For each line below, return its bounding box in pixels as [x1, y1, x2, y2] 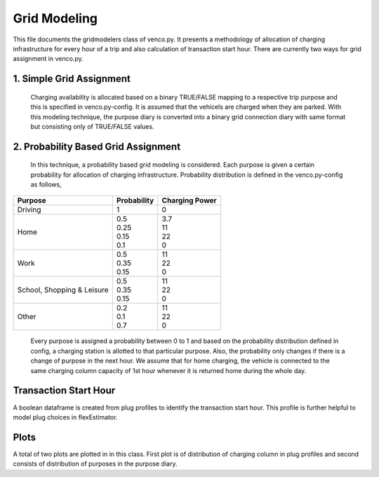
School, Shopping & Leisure [17, 285, 109, 295]
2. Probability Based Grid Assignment [13, 140, 181, 152]
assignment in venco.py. [13, 55, 84, 63]
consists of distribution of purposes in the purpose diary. [13, 459, 178, 468]
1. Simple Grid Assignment [13, 73, 131, 85]
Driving [17, 205, 41, 215]
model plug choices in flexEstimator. [13, 412, 118, 421]
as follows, [30, 180, 62, 189]
